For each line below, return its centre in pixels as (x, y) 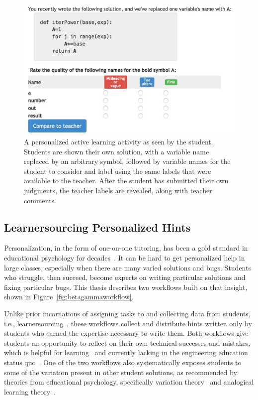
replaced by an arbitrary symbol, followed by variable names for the (127, 161)
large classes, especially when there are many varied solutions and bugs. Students (128, 267)
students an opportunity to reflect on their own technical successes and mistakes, (127, 342)
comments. (40, 200)
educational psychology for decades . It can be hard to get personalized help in (125, 258)
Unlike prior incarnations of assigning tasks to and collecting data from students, (127, 314)
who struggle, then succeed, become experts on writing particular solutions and (125, 277)
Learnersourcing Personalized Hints (97, 227)
